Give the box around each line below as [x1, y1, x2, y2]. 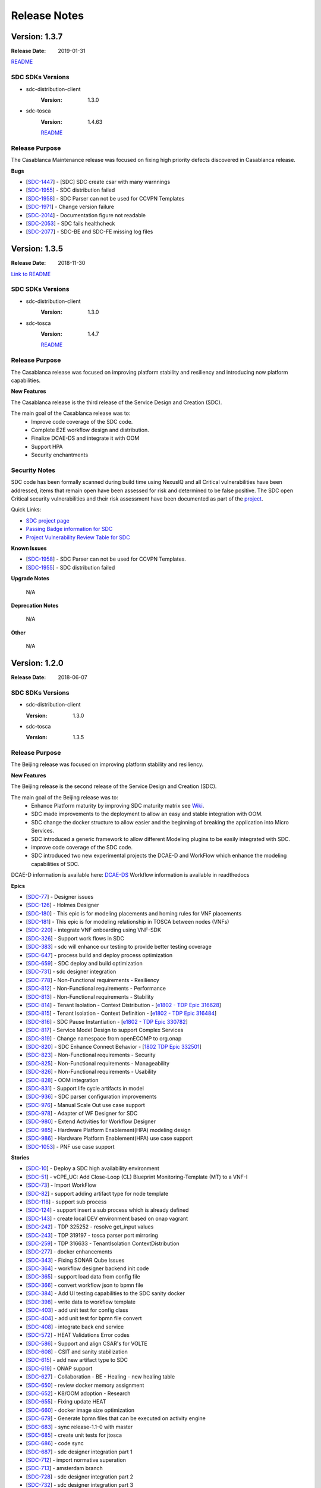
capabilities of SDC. [31, 860, 80, 867]
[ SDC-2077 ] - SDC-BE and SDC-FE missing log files [26, 228, 153, 235]
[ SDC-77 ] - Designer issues [26, 893, 94, 900]
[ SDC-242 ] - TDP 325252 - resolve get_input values [26, 1223, 154, 1230]
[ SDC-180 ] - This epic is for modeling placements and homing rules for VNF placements [26, 909, 242, 917]
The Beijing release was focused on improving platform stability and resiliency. [11, 761, 204, 768]
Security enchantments [31, 451, 89, 458]
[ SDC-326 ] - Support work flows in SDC [26, 934, 124, 942]
